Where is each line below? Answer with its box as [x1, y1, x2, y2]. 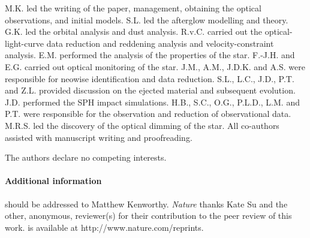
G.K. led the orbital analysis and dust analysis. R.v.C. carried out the [5, 25, 263, 38]
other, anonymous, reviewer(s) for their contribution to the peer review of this [5, 209, 292, 222]
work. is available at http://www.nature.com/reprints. [5, 221, 204, 233]
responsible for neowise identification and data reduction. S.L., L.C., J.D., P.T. [5, 72, 294, 85]
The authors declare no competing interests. [5, 151, 167, 164]
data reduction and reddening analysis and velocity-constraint [46, 37, 274, 49]
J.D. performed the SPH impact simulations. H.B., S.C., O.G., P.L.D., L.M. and [5, 95, 300, 108]
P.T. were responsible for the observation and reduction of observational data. [5, 107, 291, 120]
